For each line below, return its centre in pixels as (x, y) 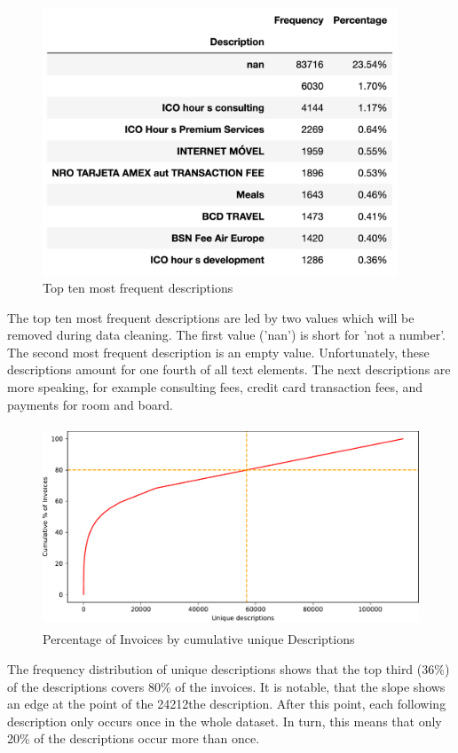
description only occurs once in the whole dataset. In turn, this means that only (225, 721)
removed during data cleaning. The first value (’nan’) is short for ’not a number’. (227, 335)
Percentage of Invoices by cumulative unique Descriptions (199, 639)
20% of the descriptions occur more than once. (134, 738)
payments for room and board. (90, 404)
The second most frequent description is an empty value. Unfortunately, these (218, 352)
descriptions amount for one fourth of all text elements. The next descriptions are (229, 369)
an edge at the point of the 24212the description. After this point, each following (227, 704)
